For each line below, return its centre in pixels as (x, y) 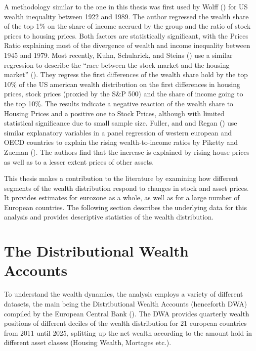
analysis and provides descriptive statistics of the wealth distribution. (109, 217)
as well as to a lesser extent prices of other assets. (79, 161)
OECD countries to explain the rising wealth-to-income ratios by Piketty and (121, 142)
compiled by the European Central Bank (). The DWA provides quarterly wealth (127, 313)
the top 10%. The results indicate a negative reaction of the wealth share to (119, 103)
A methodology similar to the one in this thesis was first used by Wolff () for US (126, 6)
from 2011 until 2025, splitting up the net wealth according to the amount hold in (128, 332)
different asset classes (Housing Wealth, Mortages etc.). (88, 342)
